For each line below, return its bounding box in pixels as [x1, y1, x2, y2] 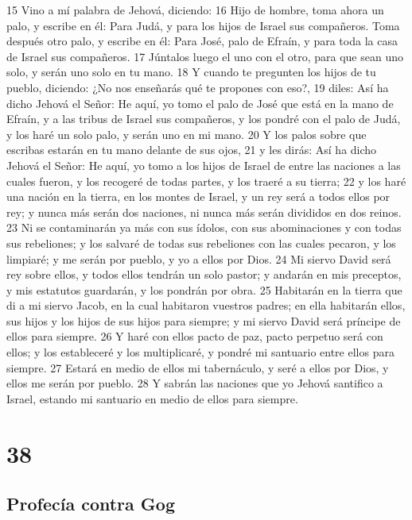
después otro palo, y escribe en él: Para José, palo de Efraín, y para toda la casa [6, 33, 398, 49]
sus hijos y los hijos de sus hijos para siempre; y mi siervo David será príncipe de [6, 312, 401, 329]
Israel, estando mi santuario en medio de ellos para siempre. [6, 390, 298, 406]
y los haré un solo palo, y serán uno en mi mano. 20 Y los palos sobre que [6, 125, 367, 142]
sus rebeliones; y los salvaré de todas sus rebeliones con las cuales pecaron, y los [6, 234, 396, 251]
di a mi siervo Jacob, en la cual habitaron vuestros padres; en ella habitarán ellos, [6, 297, 406, 314]
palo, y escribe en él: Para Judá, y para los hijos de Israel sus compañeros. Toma [6, 17, 400, 33]
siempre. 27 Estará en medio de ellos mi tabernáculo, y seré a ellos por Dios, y [6, 359, 389, 376]
